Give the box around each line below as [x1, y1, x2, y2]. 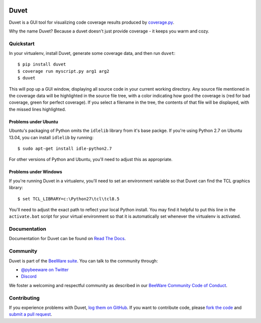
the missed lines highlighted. [9, 106, 66, 112]
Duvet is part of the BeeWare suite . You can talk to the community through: [9, 258, 158, 264]
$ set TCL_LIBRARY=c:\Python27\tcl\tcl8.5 [17, 196, 120, 201]
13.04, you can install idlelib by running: [9, 134, 94, 140]
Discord [21, 274, 37, 279]
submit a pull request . [9, 311, 53, 317]
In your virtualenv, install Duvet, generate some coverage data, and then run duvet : [9, 50, 176, 56]
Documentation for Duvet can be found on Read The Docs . [9, 236, 126, 242]
